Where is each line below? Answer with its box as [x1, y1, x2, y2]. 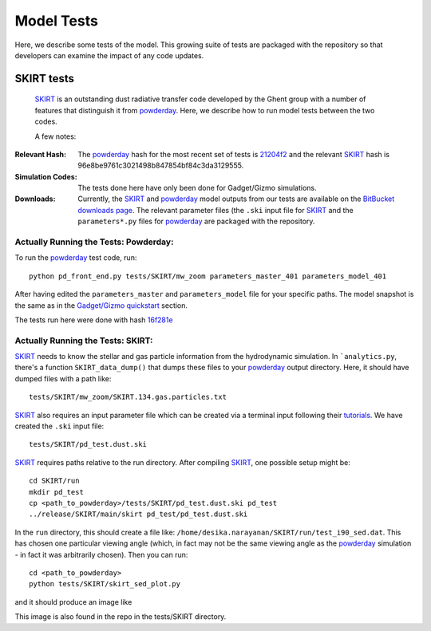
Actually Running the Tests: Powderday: [14, 236, 174, 247]
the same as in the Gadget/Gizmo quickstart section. [14, 300, 188, 310]
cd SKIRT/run [29, 476, 80, 486]
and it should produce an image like [14, 597, 132, 606]
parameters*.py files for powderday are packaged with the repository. [77, 216, 315, 227]
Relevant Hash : [14, 149, 67, 159]
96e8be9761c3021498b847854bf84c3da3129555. [77, 160, 244, 171]
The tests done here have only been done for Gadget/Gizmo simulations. [77, 183, 317, 193]
